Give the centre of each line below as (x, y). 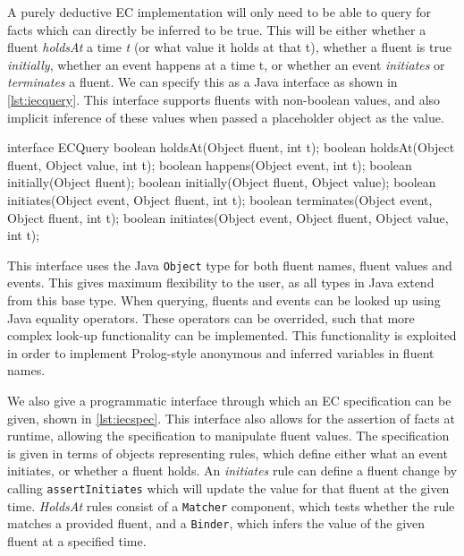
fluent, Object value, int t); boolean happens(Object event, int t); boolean (210, 164)
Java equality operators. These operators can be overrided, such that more (211, 317)
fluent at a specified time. (77, 540)
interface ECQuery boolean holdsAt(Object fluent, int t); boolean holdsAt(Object (231, 147)
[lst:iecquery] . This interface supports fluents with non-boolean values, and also (224, 99)
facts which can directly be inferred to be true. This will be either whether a (217, 29)
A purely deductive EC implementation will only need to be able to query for (219, 12)
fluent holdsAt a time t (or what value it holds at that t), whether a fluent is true (229, 47)
